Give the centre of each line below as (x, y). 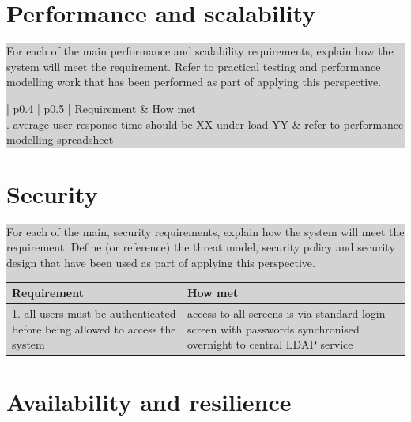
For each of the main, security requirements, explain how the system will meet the (205, 231)
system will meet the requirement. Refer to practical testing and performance (194, 66)
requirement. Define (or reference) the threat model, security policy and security (201, 247)
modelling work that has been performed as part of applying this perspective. (194, 82)
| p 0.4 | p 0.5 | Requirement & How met (101, 108)
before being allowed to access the (94, 328)
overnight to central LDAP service (270, 344)
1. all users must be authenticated (94, 313)
